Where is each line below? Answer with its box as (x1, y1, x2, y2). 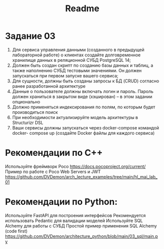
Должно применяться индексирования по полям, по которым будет (12, 104, 156, 110)
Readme (65, 3, 99, 14)
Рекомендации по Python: (5, 197, 118, 207)
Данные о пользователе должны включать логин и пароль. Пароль (12, 88, 154, 94)
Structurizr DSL (12, 120, 44, 125)
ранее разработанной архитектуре (12, 83, 86, 89)
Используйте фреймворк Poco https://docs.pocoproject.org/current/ (5, 163, 146, 169)
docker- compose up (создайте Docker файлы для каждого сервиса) (12, 130, 155, 136)
